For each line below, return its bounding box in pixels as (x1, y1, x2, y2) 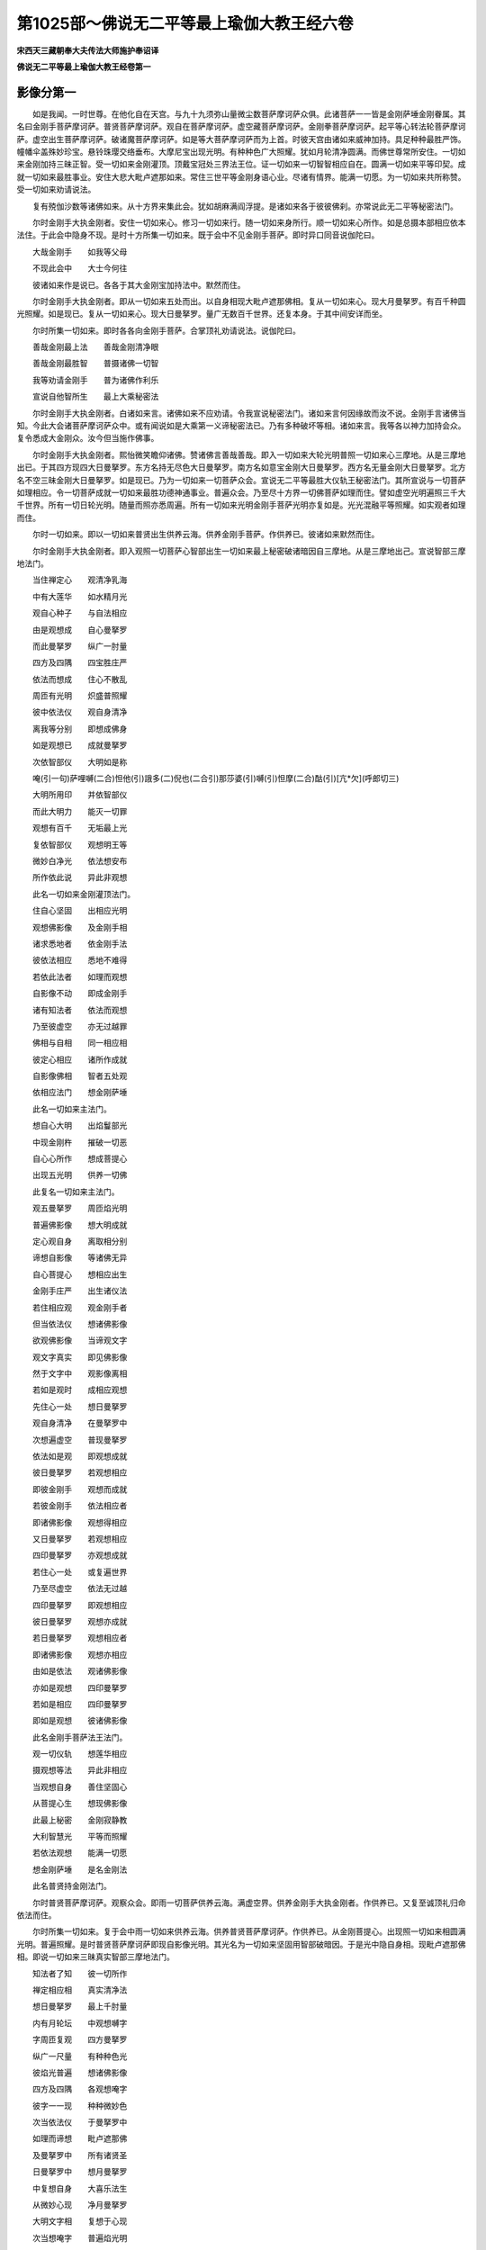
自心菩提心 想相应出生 (31, 1269, 128, 1280)
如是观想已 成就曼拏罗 (31, 740, 128, 751)
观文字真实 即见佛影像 (31, 1351, 128, 1363)
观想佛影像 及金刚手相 (31, 922, 128, 932)
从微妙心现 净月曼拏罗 (31, 2200, 128, 2210)
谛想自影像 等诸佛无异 (31, 1252, 128, 1264)
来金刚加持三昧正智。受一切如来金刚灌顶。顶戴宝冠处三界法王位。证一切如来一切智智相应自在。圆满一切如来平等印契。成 (16, 158, 466, 170)
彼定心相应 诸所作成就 (31, 1054, 128, 1065)
